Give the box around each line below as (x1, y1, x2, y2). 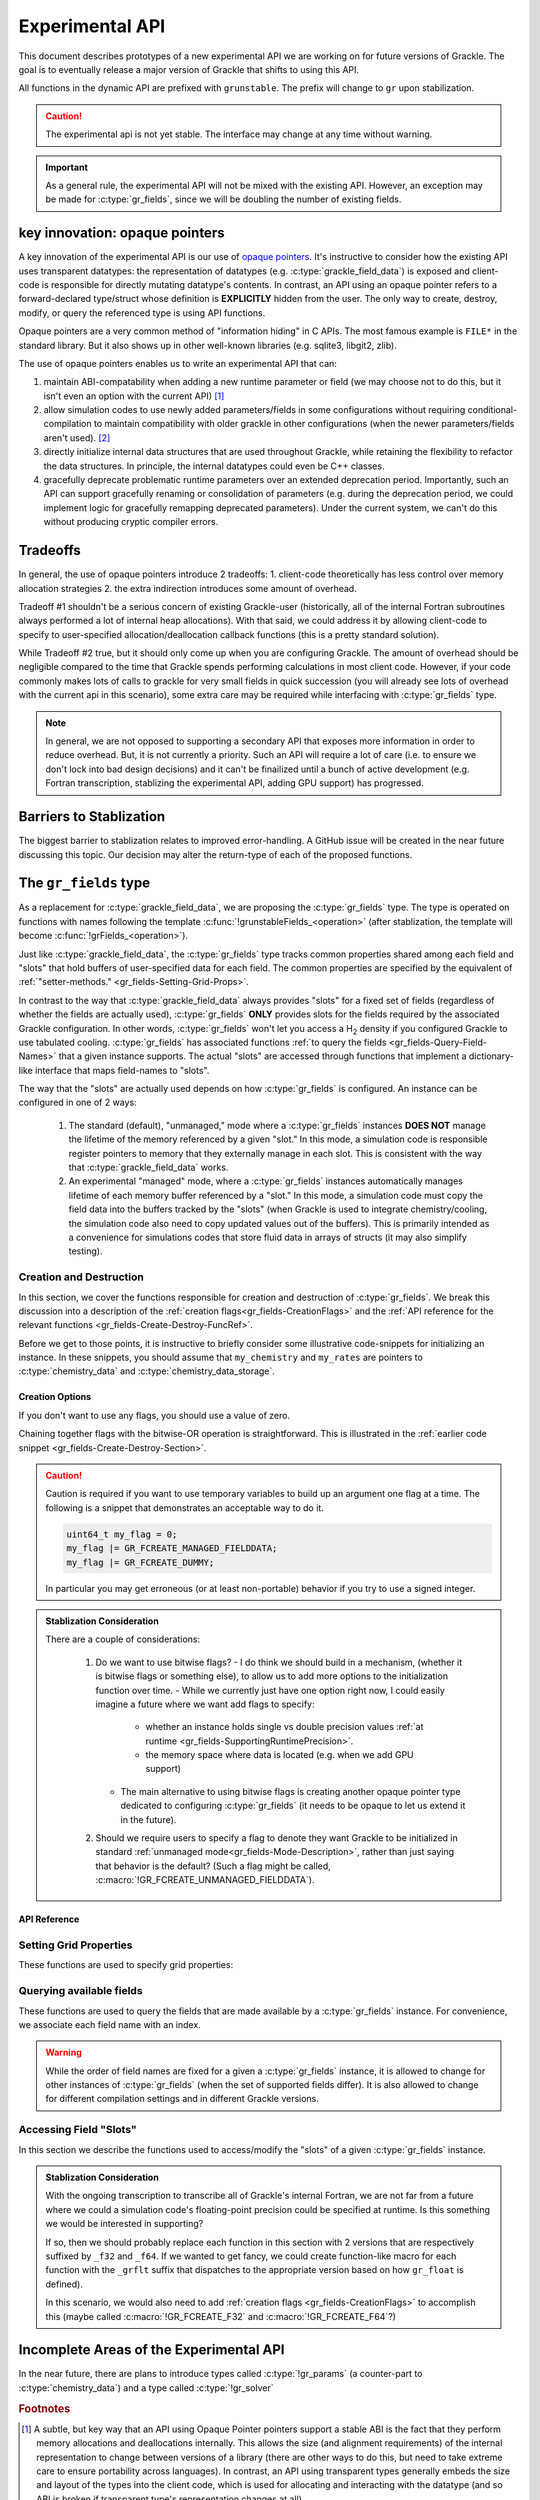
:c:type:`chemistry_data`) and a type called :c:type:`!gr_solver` (18, 2381, 274, 2394)
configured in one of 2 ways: (18, 1096, 137, 1109)
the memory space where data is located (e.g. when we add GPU (145, 1749, 414, 1761)
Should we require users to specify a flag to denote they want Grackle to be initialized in (95, 1832, 459, 1844)
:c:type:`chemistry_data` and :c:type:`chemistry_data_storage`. (18, 1365, 275, 1377)
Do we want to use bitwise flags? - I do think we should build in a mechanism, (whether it (95, 1656, 463, 1668)
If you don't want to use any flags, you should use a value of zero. (18, 1409, 290, 1421)
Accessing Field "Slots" (18, 2123, 137, 2137)
